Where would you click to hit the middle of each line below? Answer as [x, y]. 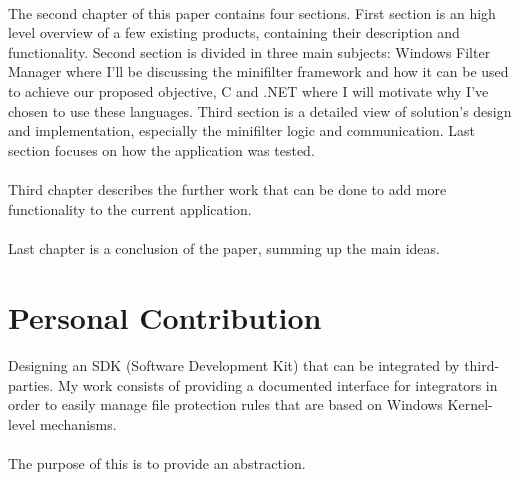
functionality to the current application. [130, 208]
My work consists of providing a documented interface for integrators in [277, 384]
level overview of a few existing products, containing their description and [234, 32]
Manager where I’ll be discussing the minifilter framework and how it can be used [258, 71]
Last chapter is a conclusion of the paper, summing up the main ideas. [224, 247]
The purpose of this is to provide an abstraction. [157, 463]
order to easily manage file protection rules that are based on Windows [225, 404]
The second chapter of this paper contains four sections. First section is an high [252, 12]
